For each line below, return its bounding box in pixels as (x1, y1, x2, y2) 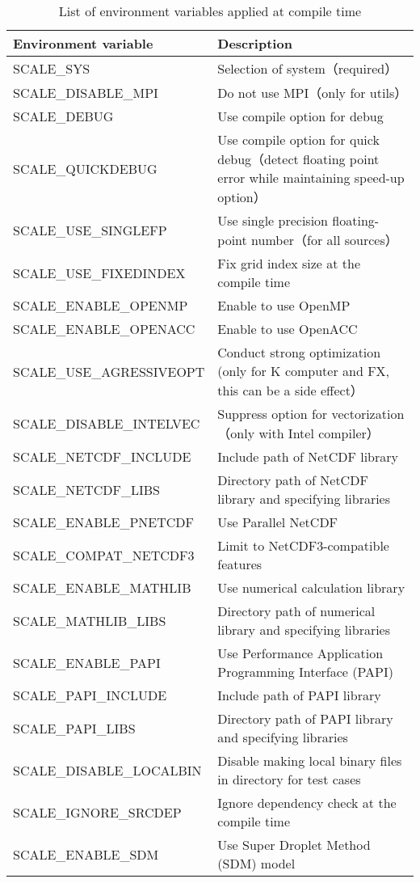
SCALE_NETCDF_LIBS (13, 480, 161, 499)
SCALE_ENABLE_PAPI (13, 653, 161, 672)
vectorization (331, 404, 405, 423)
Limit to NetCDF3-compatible (217, 536, 389, 555)
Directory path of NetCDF (217, 471, 368, 489)
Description (217, 34, 292, 53)
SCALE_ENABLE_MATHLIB (13, 578, 191, 597)
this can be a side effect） (217, 381, 363, 399)
